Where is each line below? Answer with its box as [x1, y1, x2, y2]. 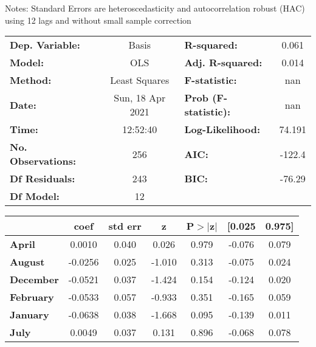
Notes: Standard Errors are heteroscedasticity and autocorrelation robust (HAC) [5, 2, 305, 14]
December [10, 272, 59, 287]
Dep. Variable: [10, 38, 80, 52]
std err [108, 219, 142, 233]
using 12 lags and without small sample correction [5, 13, 191, 26]
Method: [10, 73, 52, 88]
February [10, 290, 54, 304]
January [10, 307, 49, 322]
